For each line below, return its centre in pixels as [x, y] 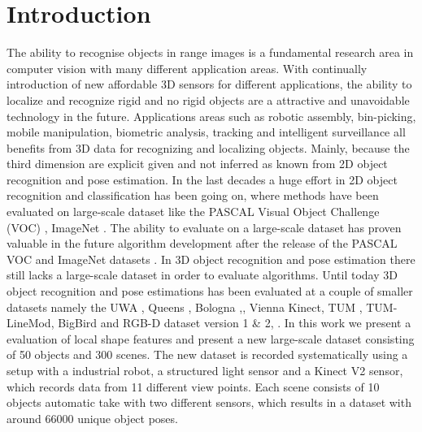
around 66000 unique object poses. [92, 418]
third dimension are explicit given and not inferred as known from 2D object [197, 164]
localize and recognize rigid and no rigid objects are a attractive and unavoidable [208, 99]
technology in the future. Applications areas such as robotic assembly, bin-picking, [211, 116]
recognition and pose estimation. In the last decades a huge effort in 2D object [202, 179]
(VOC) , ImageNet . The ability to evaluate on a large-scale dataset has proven [204, 227]
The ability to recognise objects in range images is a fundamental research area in [210, 52]
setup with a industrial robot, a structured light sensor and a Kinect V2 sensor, [205, 370]
